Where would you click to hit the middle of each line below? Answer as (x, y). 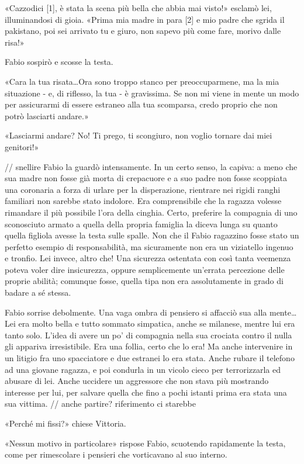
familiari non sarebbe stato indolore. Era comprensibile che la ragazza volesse (143, 201)
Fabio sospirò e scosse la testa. (59, 62)
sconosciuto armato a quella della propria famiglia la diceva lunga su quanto (141, 224)
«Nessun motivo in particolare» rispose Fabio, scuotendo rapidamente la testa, (145, 443)
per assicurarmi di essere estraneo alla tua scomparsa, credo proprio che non (141, 104)
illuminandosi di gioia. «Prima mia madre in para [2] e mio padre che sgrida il (145, 19)
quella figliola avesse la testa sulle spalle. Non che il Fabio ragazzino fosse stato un (152, 235)
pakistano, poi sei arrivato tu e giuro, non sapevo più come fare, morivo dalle (143, 31)
